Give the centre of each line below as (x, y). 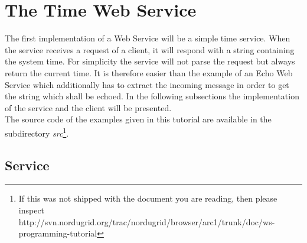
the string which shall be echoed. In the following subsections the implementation (152, 96)
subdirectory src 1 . (37, 132)
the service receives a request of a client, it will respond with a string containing (150, 49)
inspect (32, 210)
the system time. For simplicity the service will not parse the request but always (150, 61)
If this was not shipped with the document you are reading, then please (148, 198)
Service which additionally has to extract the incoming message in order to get (147, 84)
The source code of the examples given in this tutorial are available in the (138, 119)
